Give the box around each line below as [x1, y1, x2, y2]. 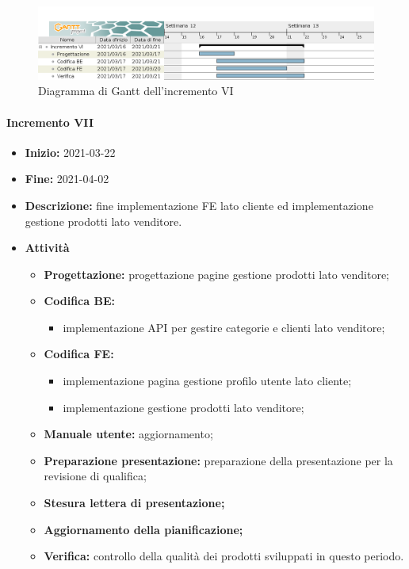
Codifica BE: [44, 292, 115, 309]
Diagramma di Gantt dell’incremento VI [38, 82, 234, 99]
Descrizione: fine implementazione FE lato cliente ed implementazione [25, 197, 373, 213]
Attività [25, 239, 70, 256]
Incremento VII [6, 113, 94, 130]
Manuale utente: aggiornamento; [44, 426, 213, 442]
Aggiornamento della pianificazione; [44, 521, 243, 537]
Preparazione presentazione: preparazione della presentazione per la [44, 452, 393, 468]
